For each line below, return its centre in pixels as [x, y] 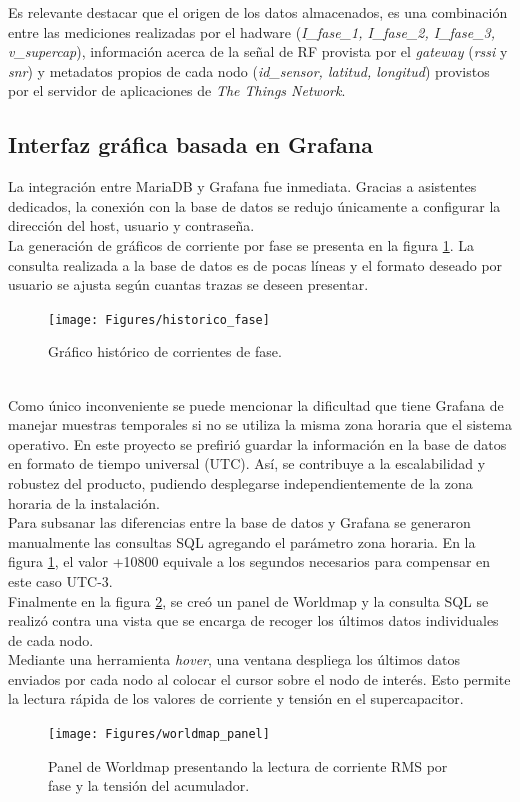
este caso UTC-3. [60, 580]
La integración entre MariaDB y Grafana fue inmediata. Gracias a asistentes [242, 186]
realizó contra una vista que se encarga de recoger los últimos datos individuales [253, 620]
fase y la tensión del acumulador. [149, 785]
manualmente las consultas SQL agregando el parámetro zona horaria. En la [242, 541]
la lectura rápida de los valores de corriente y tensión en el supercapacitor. [236, 698]
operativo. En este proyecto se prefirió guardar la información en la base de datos [257, 443]
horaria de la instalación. [84, 502]
